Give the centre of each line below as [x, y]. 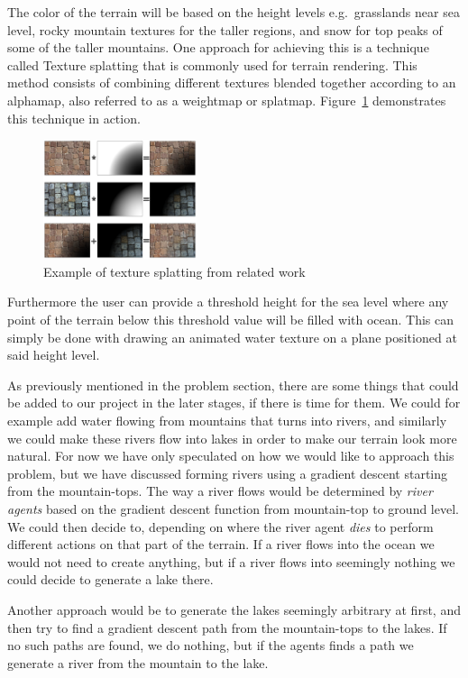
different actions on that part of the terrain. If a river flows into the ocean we [221, 544]
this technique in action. [74, 118]
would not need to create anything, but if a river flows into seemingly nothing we [231, 561]
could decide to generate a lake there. [110, 579]
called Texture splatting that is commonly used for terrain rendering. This [212, 64]
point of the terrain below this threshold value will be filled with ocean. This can [231, 320]
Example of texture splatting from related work [174, 271]
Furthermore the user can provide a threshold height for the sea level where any [228, 302]
